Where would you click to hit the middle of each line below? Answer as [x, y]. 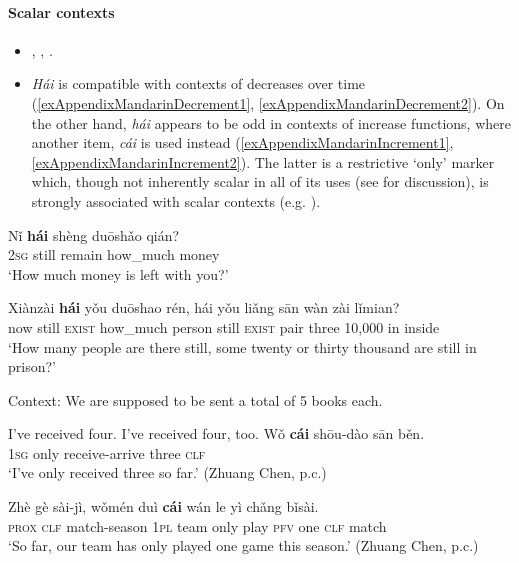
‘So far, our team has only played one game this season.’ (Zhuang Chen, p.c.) [243, 545]
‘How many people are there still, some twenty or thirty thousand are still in [242, 346]
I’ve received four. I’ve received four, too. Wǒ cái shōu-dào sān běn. [216, 433]
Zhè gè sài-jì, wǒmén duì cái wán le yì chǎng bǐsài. [163, 506]
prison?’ [32, 366]
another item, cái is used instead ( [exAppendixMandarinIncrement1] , [242, 142]
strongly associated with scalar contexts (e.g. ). [176, 200]
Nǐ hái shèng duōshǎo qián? [94, 234]
